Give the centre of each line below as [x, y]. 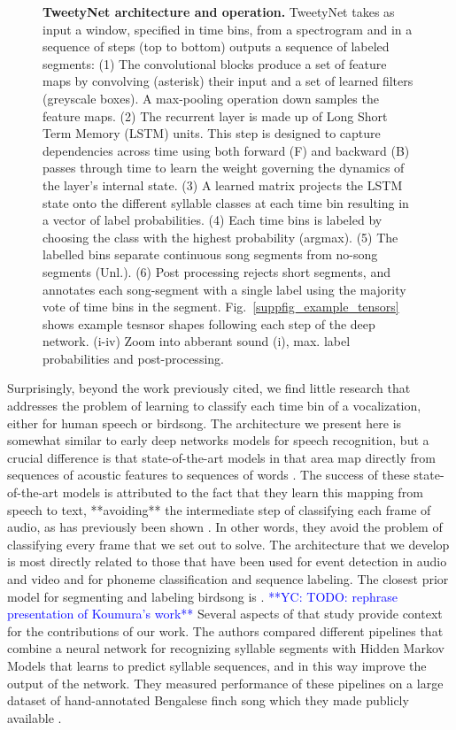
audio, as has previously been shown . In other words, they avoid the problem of [225, 527]
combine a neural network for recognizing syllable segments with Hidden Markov [226, 648]
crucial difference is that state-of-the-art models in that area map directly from [221, 457]
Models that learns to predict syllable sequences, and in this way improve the [217, 665]
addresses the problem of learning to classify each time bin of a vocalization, [214, 406]
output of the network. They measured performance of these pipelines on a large [225, 683]
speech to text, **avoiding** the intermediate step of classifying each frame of [219, 509]
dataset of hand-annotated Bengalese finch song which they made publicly [208, 700]
